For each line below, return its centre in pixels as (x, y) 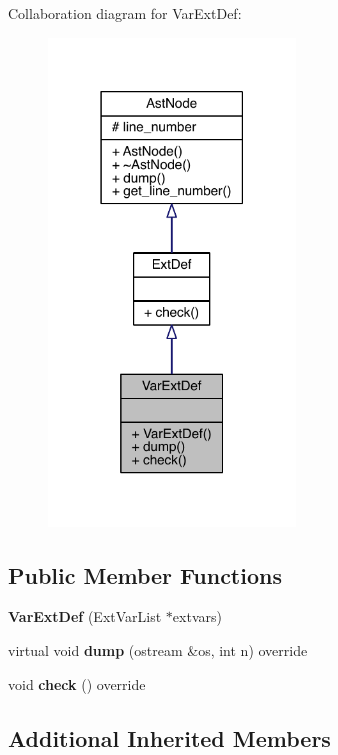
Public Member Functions (145, 574)
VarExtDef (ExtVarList (85, 616)
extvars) (197, 616)
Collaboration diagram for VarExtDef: (125, 13)
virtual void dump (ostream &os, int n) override (158, 649)
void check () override (77, 683)
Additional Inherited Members (169, 737)
